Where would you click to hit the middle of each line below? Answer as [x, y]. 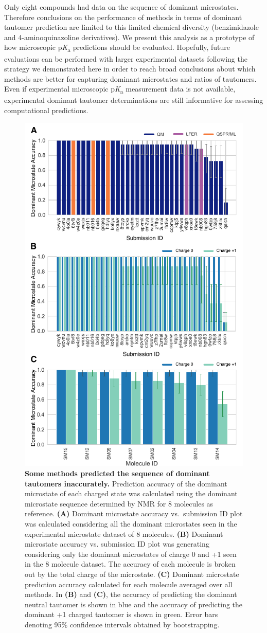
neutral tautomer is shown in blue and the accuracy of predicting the [134, 604]
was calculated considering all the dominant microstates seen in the [131, 524]
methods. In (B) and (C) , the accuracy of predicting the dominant [131, 594]
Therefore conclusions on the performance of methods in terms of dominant [123, 17]
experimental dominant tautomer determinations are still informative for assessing [134, 100]
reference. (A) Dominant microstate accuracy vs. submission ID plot [134, 513]
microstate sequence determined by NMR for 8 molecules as [119, 503]
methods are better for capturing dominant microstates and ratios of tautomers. [130, 78]
